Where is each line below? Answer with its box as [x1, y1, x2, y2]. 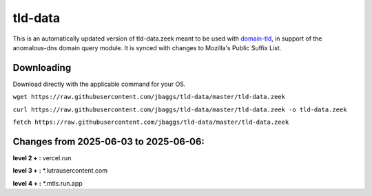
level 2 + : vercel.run [12, 153, 72, 162]
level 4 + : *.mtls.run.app [12, 179, 83, 187]
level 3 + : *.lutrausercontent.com [12, 166, 108, 175]
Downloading [12, 62, 72, 74]
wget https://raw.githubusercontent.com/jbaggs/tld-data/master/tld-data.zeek [12, 93, 286, 101]
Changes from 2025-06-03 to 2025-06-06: [12, 135, 205, 147]
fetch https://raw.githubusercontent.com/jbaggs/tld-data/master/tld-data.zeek [12, 118, 289, 127]
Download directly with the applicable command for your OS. [12, 80, 186, 88]
